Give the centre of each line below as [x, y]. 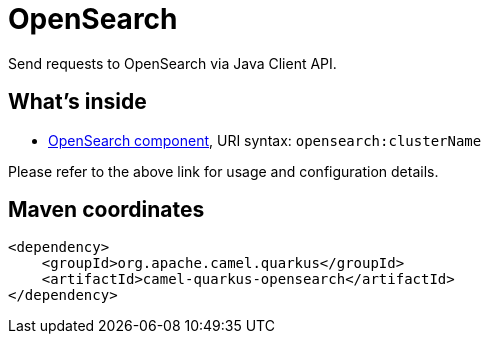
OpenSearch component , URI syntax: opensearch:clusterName [265, 140]
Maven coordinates [106, 210]
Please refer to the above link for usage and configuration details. [223, 171]
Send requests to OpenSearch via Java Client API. [172, 63]
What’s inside [77, 102]
